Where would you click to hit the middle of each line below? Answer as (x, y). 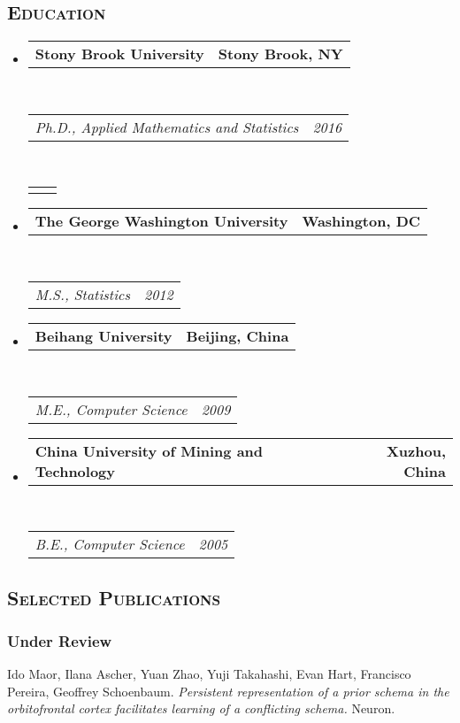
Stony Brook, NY (280, 54)
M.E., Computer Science (111, 409)
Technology (75, 471)
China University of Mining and (149, 450)
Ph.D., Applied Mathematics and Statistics (167, 127)
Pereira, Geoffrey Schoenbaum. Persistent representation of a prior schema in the (228, 691)
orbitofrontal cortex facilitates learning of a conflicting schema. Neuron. (201, 708)
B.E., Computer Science (110, 544)
